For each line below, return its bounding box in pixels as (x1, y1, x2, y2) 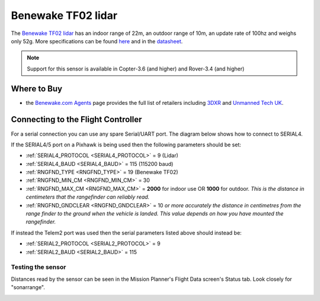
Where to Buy (11, 84, 62, 94)
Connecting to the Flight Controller (11, 114, 142, 124)
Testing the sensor (11, 263, 66, 271)
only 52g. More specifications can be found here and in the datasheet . (11, 37, 183, 44)
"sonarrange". (11, 284, 46, 291)
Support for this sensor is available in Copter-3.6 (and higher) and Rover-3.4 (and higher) (27, 65, 245, 72)
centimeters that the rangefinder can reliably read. (25, 193, 150, 201)
